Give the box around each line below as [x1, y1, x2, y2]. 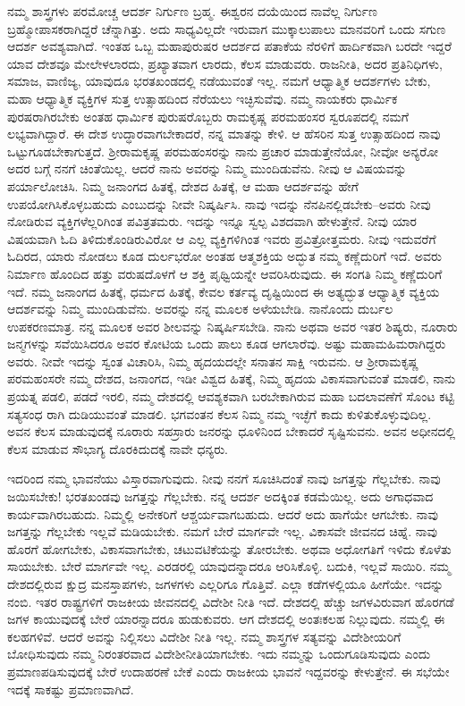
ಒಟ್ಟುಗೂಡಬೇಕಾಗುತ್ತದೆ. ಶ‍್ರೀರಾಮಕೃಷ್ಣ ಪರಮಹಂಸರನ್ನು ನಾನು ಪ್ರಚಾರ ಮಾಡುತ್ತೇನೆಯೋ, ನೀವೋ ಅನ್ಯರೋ [7, 141, 439, 160]
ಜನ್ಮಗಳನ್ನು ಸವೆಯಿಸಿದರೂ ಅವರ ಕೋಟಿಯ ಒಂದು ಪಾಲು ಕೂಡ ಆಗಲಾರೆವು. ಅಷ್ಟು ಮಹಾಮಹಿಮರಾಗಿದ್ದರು [7, 334, 446, 353]
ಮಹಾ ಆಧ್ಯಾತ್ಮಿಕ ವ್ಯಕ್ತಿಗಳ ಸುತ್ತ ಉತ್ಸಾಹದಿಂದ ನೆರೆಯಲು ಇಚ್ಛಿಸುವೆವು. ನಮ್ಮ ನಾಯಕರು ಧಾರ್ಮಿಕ [7, 88, 398, 107]
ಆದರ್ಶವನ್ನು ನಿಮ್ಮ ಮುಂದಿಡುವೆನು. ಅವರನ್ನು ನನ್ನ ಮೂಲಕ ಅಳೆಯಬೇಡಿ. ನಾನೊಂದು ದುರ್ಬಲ [7, 299, 393, 318]
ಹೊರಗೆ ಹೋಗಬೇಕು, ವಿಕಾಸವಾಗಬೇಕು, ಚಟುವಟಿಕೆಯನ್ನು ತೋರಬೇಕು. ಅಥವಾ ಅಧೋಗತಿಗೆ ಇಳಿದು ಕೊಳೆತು [7, 539, 452, 558]
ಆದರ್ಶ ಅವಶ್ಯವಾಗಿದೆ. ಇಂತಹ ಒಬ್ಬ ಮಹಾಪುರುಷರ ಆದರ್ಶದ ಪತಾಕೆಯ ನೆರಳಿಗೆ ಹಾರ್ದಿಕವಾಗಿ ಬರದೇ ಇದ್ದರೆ [7, 37, 452, 55]
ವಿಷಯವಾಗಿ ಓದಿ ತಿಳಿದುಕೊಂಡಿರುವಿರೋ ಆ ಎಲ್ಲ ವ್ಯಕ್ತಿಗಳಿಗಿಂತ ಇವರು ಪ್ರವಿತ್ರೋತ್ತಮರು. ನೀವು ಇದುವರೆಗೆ [7, 229, 436, 248]
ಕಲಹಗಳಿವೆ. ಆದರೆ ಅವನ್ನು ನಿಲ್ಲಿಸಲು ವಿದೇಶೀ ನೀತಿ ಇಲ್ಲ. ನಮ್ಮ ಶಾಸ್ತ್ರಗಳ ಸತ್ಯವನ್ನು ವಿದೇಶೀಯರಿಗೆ [7, 626, 402, 645]
